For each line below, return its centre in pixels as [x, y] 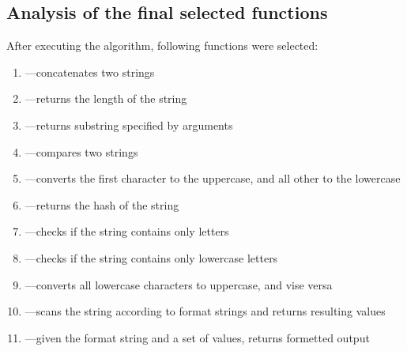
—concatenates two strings [90, 72]
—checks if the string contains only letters [127, 231]
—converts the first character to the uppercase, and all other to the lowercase [213, 178]
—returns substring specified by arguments [129, 125]
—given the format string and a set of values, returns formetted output [197, 337]
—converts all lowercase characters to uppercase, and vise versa [179, 284]
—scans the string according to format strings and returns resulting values [205, 311]
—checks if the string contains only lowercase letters [151, 257]
